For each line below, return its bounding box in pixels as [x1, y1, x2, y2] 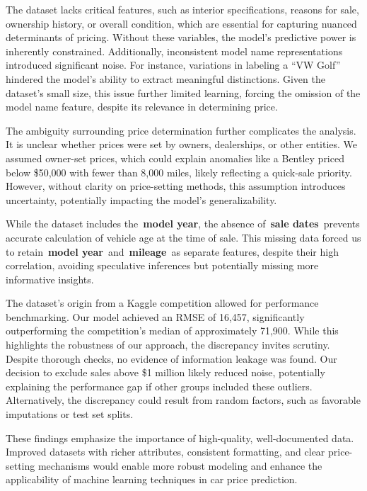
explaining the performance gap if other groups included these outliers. [6, 378, 313, 393]
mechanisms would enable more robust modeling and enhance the [37, 458, 322, 473]
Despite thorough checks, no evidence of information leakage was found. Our [6, 351, 337, 366]
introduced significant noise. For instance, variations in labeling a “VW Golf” [6, 57, 341, 72]
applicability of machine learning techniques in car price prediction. [6, 472, 298, 487]
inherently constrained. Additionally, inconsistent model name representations [6, 43, 343, 58]
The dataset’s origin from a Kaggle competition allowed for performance [6, 295, 319, 310]
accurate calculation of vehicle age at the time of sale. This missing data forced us [6, 230, 361, 244]
